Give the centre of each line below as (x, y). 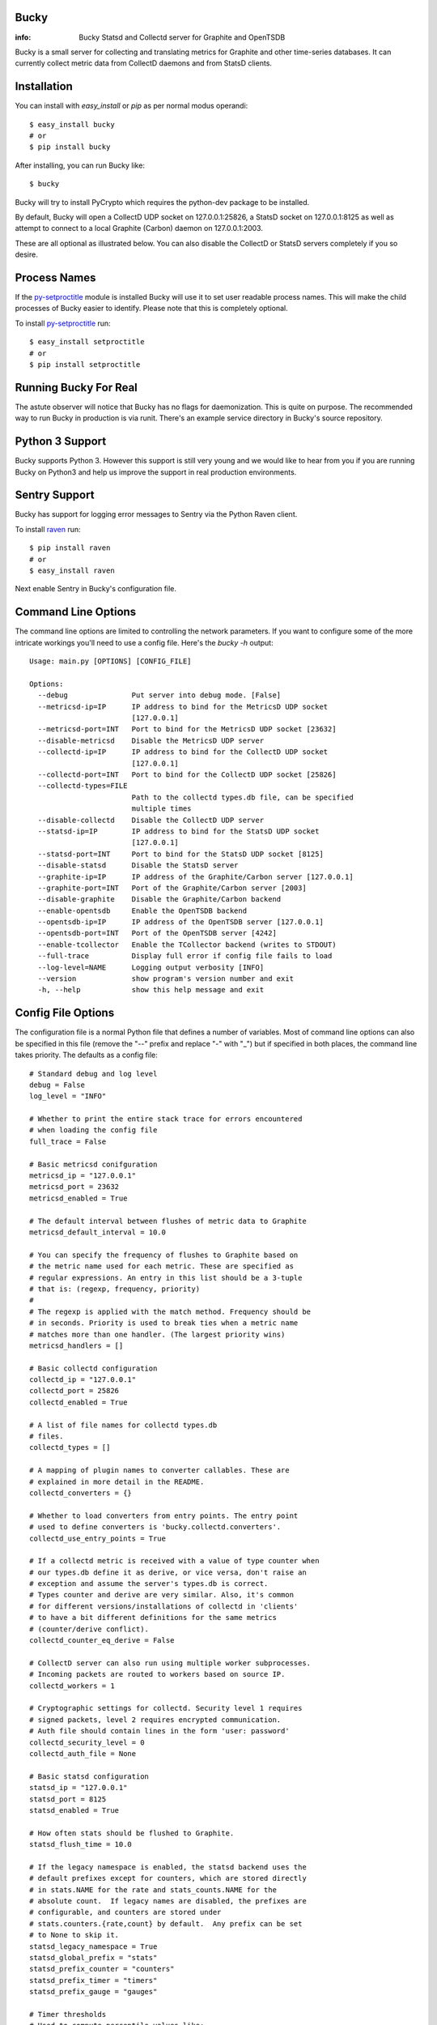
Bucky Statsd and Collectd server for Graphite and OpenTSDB (182, 37)
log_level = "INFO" (68, 1096)
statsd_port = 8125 (68, 1799)
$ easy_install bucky (72, 124)
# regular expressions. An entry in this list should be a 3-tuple (166, 1277)
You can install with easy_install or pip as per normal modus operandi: (132, 106)
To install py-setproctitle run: (63, 323)
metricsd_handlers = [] (76, 1345)
